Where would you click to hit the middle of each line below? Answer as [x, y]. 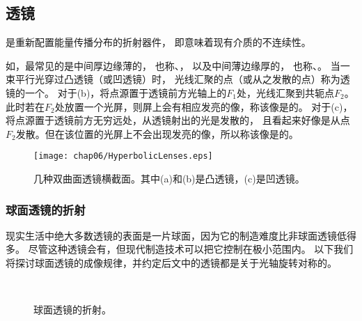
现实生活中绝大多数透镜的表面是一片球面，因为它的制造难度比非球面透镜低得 [181, 235]
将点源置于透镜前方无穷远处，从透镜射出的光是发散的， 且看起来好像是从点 [178, 120]
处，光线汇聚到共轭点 [286, 92]
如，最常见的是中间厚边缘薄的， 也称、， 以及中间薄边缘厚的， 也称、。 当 [173, 65]
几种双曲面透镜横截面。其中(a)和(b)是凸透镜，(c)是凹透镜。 [169, 179]
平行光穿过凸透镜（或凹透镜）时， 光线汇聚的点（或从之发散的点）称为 [178, 79]
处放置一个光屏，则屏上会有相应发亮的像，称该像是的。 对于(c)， [204, 106]
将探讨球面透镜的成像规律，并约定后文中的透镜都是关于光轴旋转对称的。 [171, 263]
